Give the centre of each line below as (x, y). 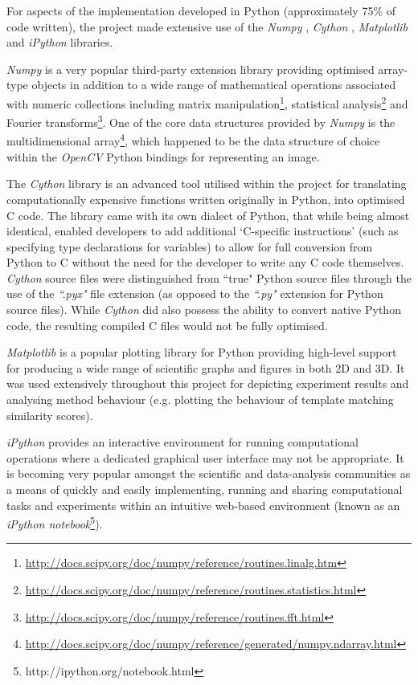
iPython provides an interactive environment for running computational (182, 442)
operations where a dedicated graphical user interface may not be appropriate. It (205, 457)
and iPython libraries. (60, 42)
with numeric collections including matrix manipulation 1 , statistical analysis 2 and (207, 102)
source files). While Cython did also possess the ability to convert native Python (204, 310)
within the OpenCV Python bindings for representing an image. (163, 156)
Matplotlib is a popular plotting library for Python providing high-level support (202, 352)
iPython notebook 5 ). (55, 522)
